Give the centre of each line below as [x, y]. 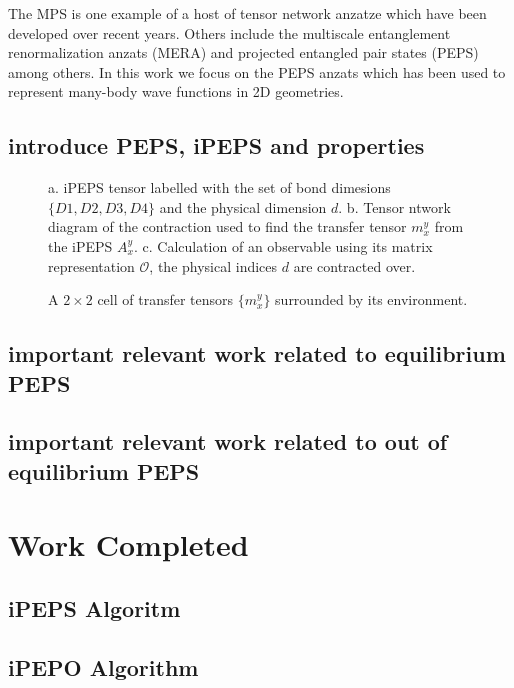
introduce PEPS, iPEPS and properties [216, 145]
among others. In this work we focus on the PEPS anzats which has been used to [257, 71]
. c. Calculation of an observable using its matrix [283, 245]
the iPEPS [80, 245]
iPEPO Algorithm [103, 666]
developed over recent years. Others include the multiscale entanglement [229, 32]
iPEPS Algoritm [94, 607]
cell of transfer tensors [165, 299]
